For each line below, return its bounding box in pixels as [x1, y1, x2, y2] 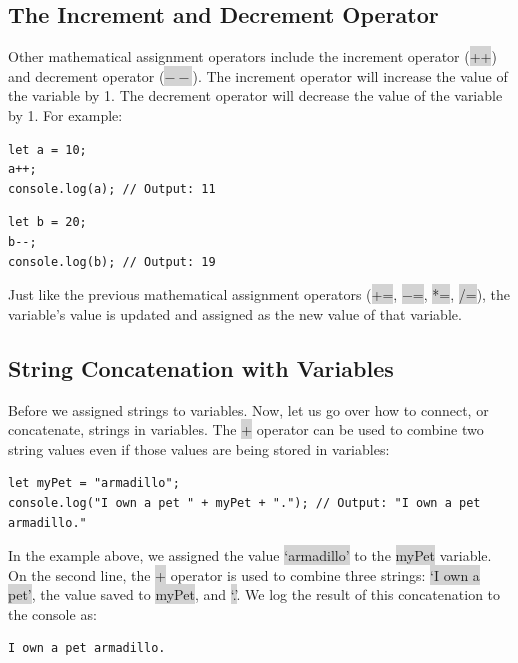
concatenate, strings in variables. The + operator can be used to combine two [8, 419, 484, 440]
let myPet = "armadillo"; [8, 476, 180, 491]
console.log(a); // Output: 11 [8, 181, 216, 196]
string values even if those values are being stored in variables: [8, 438, 390, 459]
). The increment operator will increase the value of [192, 65, 508, 86]
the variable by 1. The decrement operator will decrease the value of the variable [8, 85, 503, 106]
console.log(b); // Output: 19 [8, 254, 216, 269]
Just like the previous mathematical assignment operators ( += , [8, 284, 398, 305]
